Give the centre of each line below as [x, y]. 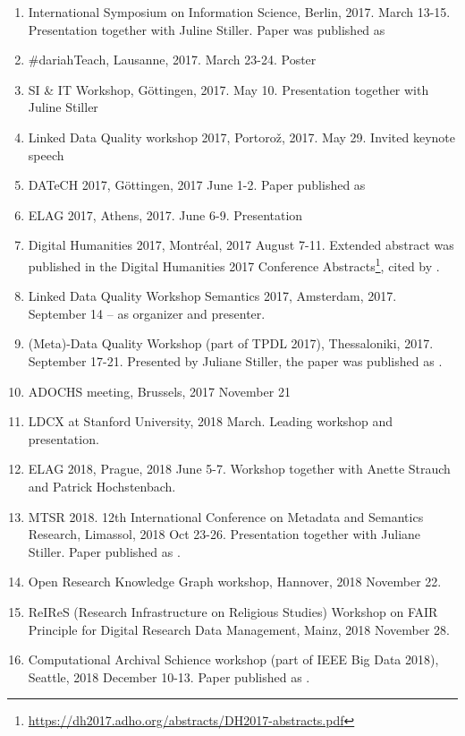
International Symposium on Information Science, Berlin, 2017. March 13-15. [239, 12]
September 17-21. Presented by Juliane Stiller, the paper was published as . [235, 360]
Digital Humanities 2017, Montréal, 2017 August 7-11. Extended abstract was [241, 245]
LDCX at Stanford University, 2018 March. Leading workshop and [211, 421]
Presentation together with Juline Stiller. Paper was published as [207, 29]
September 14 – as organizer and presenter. [147, 313]
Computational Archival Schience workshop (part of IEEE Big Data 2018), [233, 659]
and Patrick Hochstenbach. [102, 486]
